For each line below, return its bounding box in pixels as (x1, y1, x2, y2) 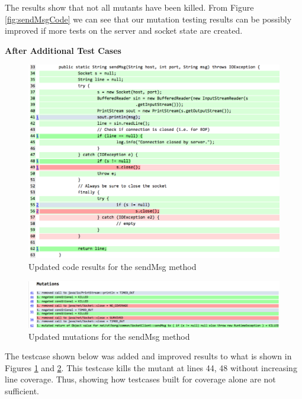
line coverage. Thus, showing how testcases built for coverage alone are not (5, 373, 276, 385)
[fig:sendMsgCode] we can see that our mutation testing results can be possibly (5, 12, 292, 25)
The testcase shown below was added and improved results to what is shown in (5, 350, 292, 362)
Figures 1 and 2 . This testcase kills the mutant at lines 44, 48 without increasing (5, 361, 297, 374)
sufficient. (5, 384, 40, 397)
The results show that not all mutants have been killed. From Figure (5, 1, 254, 13)
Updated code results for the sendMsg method (28, 260, 197, 272)
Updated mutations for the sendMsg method (28, 330, 190, 342)
